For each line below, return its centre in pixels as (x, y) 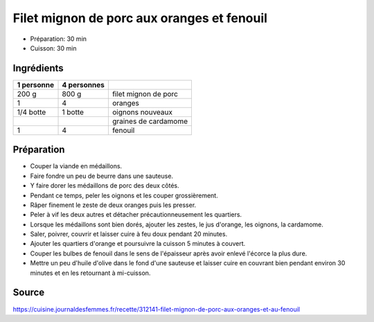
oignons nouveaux (142, 112)
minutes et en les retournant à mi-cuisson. (90, 273)
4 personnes (83, 84)
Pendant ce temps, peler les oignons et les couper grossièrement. (124, 195)
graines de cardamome (150, 121)
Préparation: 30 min (58, 39)
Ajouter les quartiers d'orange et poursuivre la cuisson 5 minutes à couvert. (138, 244)
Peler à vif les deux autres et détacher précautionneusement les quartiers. (136, 215)
